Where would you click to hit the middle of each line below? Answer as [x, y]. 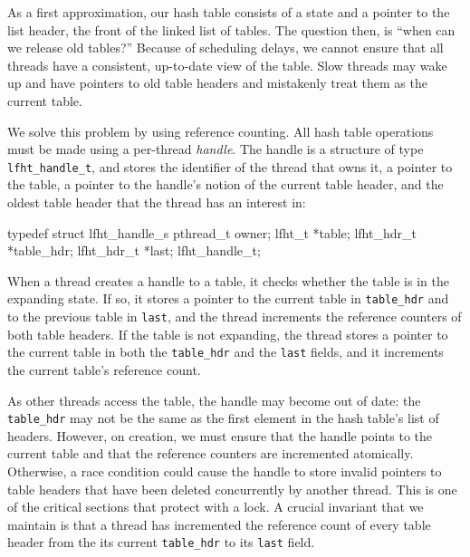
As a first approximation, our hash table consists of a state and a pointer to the [229, 12]
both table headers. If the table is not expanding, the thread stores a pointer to [228, 334]
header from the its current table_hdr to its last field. [161, 542]
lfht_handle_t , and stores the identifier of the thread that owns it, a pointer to [230, 166]
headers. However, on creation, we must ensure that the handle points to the [220, 435]
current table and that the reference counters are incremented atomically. [211, 453]
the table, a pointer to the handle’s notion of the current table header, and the [225, 184]
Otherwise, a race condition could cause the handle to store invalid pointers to [225, 471]
